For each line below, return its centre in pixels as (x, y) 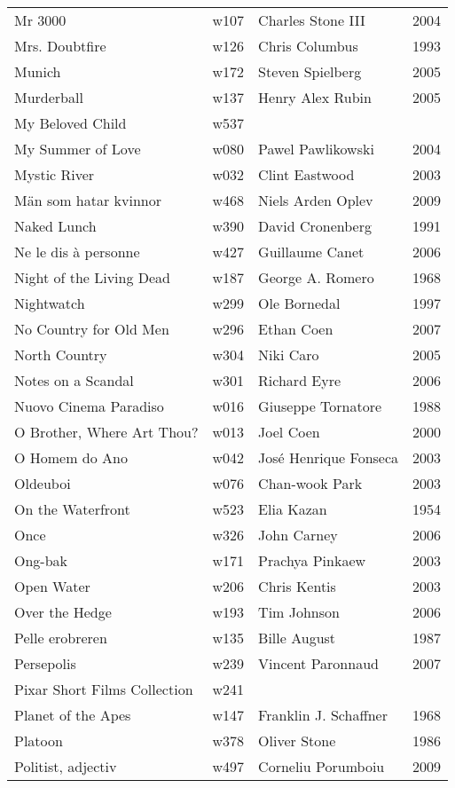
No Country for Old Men (92, 329)
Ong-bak (41, 560)
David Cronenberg (315, 226)
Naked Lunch (55, 226)
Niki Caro (289, 355)
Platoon (39, 741)
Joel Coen (289, 432)
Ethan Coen (296, 329)
